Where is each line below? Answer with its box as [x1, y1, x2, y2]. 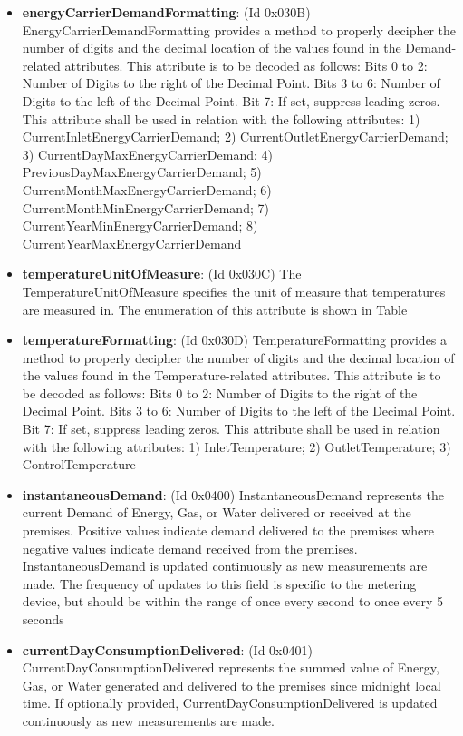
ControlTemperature [22, 455, 136, 474]
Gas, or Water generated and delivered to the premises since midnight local [22, 675, 441, 694]
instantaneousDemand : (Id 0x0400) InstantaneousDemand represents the [22, 485, 444, 504]
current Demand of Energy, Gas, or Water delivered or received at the [22, 503, 411, 522]
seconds [22, 610, 64, 628]
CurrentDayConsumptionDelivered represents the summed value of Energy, [22, 658, 439, 677]
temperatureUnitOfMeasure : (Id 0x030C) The [22, 264, 302, 283]
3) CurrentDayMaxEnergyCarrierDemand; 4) [22, 144, 273, 163]
